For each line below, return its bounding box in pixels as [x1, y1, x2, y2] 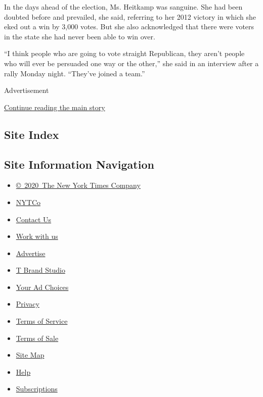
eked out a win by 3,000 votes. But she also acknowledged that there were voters [4, 21, 254, 32]
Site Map [16, 350, 45, 360]
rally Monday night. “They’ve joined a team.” [4, 68, 145, 78]
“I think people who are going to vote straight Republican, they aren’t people [4, 48, 245, 59]
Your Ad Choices [16, 281, 69, 292]
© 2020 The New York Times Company [16, 180, 141, 190]
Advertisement [4, 85, 49, 95]
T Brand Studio [16, 265, 65, 275]
